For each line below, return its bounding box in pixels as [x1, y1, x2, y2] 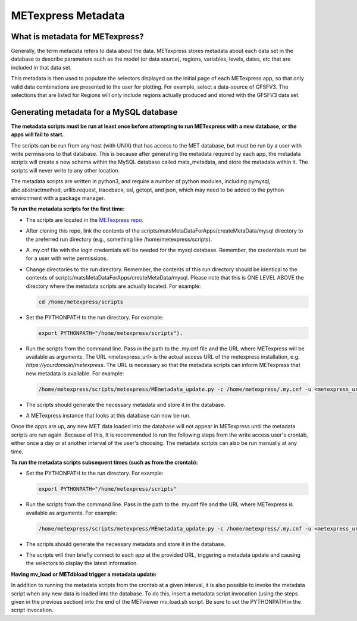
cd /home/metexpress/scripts [38, 298, 124, 305]
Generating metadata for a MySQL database [11, 107, 178, 117]
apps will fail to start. [11, 131, 64, 138]
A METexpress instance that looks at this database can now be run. [26, 412, 191, 419]
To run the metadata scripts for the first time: [11, 205, 125, 212]
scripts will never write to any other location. [11, 167, 120, 174]
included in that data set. [11, 64, 72, 71]
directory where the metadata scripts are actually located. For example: [26, 283, 201, 290]
